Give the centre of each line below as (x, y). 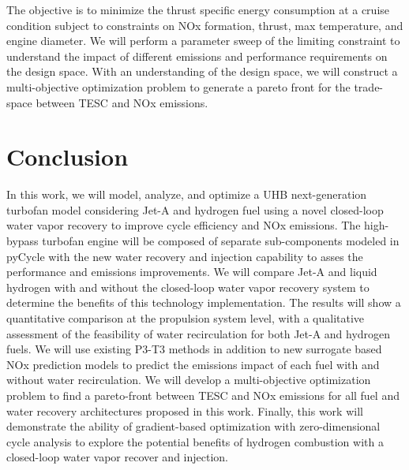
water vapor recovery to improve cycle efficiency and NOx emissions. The (184, 225)
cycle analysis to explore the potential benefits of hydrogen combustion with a (195, 441)
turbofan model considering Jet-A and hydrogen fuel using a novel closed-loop (195, 209)
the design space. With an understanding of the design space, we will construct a (202, 71)
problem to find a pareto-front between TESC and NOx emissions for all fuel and (203, 395)
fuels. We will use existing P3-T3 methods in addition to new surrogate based (194, 349)
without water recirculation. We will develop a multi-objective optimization (189, 380)
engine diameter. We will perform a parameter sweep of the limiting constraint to (203, 41)
